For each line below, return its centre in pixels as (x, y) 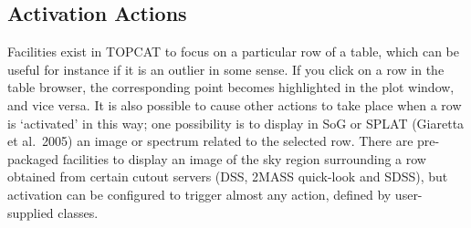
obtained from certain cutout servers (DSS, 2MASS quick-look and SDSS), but (228, 176)
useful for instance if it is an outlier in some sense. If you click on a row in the (226, 69)
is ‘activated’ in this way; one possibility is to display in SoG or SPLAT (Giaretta (236, 123)
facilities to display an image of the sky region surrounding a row (244, 158)
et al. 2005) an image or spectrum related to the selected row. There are (210, 141)
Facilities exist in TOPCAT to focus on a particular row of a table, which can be (234, 52)
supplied (31, 212)
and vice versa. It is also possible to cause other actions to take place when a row (235, 104)
